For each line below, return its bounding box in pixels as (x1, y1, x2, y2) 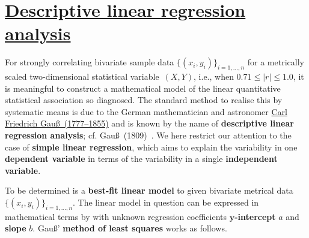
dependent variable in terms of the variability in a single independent (5, 152, 278, 165)
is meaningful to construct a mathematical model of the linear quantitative (5, 82, 281, 94)
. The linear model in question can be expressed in (73, 196, 259, 209)
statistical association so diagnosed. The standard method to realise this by (5, 94, 283, 106)
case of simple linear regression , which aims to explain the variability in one (5, 140, 298, 153)
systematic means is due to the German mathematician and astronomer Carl (5, 105, 287, 118)
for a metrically (247, 56, 304, 68)
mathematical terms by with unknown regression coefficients (5, 210, 227, 222)
